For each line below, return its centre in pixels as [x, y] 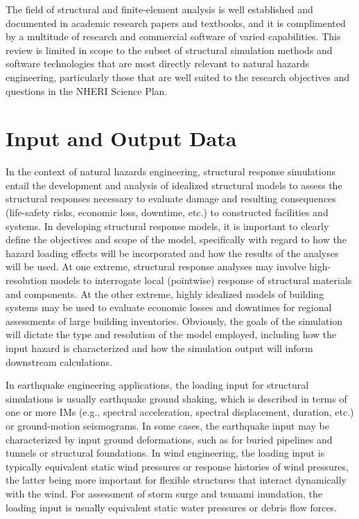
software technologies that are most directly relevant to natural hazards [158, 63]
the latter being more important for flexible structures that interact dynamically [176, 480]
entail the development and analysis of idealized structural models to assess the [174, 185]
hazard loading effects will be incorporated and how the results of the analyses [172, 253]
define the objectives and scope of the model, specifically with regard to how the [176, 239]
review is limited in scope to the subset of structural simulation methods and [169, 50]
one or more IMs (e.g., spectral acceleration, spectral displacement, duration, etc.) [180, 412]
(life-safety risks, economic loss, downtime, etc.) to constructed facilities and [167, 212]
